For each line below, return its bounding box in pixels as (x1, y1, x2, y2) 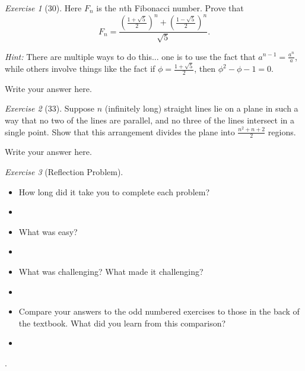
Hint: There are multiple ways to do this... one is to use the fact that (5, 50, 256, 62)
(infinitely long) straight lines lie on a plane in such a (104, 102, 298, 115)
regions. (268, 125, 296, 138)
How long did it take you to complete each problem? (18, 185, 210, 198)
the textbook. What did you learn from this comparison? (18, 316, 226, 329)
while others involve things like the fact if (5, 62, 155, 75)
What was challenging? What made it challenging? (18, 265, 204, 278)
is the (96, 2, 116, 14)
